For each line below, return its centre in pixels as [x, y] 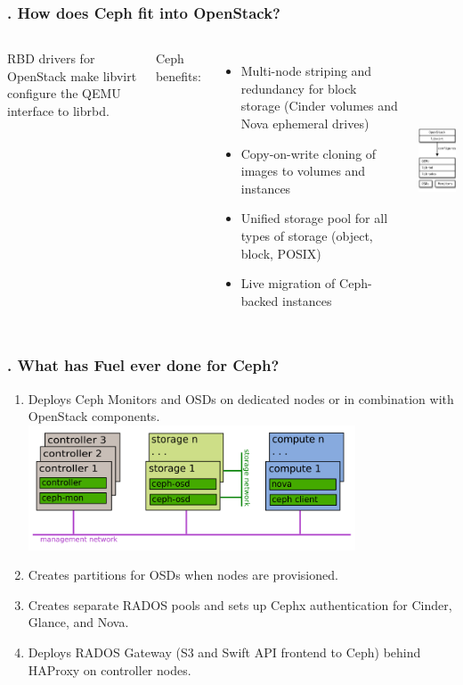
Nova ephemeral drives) [305, 123]
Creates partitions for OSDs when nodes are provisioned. [183, 575]
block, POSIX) [281, 253]
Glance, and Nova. [78, 622]
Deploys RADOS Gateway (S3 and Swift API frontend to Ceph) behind [224, 652]
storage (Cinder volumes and [319, 106]
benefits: [178, 75]
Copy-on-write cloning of [309, 153]
